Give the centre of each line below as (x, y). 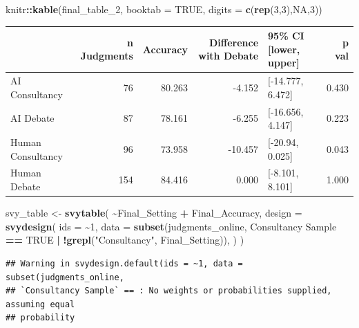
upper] (284, 63)
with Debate (229, 56)
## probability (40, 318)
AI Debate (32, 118)
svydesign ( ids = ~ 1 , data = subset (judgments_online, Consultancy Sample (171, 226)
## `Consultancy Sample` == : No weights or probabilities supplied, (169, 291)
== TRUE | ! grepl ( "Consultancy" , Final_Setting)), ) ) (125, 240)
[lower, (284, 49)
